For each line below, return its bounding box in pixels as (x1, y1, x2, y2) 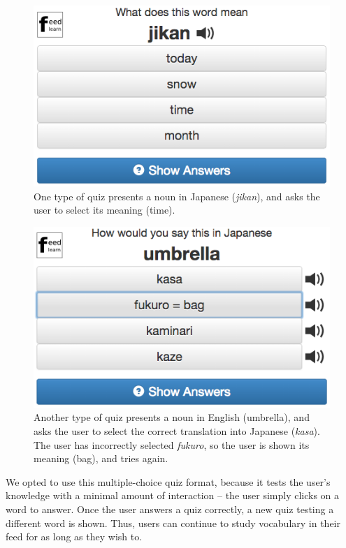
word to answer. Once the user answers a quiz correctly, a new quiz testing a (6, 502, 334, 517)
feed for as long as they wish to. (6, 529, 143, 544)
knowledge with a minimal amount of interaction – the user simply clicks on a (6, 488, 340, 503)
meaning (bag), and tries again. (34, 451, 168, 466)
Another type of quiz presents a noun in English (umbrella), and (34, 410, 310, 424)
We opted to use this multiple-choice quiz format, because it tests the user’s (6, 474, 331, 489)
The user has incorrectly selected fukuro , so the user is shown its (34, 437, 310, 452)
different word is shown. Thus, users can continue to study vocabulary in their (6, 515, 340, 530)
